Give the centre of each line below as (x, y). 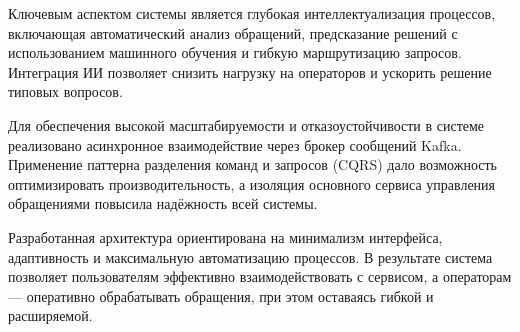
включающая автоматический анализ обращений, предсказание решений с (233, 32)
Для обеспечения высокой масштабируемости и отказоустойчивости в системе (246, 124)
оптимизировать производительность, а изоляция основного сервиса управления (252, 183)
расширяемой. (50, 315)
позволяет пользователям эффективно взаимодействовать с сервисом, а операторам (260, 276)
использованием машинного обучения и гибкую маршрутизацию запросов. (235, 52)
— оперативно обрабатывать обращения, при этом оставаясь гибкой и (221, 295)
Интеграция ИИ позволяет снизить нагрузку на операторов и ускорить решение (250, 71)
